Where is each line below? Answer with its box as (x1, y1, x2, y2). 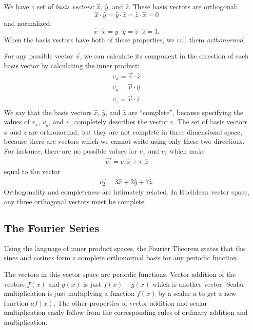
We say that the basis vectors (4, 107, 92, 117)
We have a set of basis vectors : (4, 1, 95, 11)
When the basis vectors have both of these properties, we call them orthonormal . (4, 34, 245, 44)
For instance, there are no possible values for (4, 145, 137, 155)
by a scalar (158, 288, 191, 298)
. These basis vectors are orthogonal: (128, 1, 238, 11)
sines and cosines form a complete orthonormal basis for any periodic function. (4, 252, 239, 263)
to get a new (198, 288, 236, 298)
